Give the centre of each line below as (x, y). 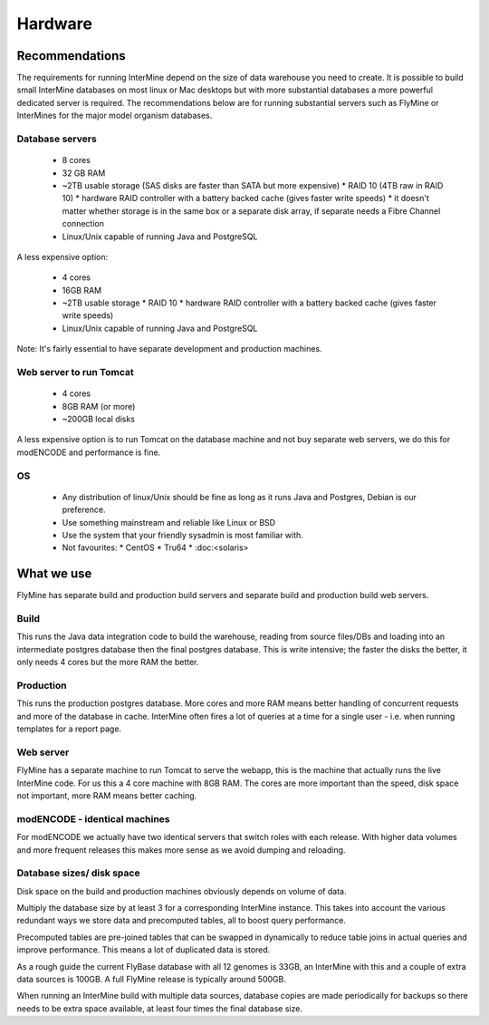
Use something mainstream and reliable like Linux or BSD (169, 522)
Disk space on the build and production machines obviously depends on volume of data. (182, 891)
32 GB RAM (84, 173)
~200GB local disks (99, 419)
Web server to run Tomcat (76, 372)
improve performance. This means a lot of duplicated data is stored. (144, 950)
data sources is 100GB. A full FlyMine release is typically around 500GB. (152, 979)
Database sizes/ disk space (78, 873)
